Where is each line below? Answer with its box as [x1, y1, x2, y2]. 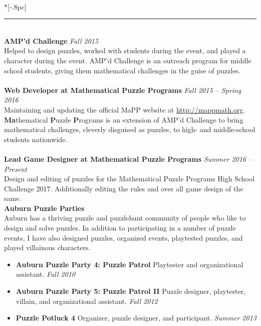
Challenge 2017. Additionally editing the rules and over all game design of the [4, 183, 243, 193]
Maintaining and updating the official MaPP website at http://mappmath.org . [4, 104, 245, 115]
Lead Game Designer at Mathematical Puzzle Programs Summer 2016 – [4, 153, 252, 164]
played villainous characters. [4, 242, 91, 253]
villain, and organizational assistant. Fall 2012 [16, 295, 158, 306]
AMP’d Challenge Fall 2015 [4, 35, 99, 46]
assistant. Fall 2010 [16, 269, 76, 279]
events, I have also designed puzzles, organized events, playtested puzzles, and [4, 232, 243, 243]
